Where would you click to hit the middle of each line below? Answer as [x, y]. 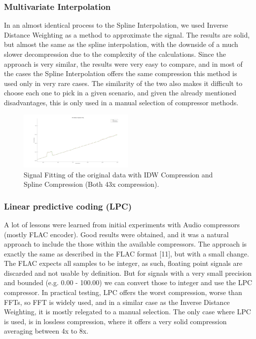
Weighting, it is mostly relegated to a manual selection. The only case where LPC [128, 312]
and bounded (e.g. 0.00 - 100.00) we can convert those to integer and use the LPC [128, 282]
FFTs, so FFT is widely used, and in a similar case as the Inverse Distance [117, 302]
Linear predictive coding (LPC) [68, 206]
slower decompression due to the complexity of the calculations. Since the [115, 54]
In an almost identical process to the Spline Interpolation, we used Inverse [116, 25]
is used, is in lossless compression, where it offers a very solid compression [115, 321]
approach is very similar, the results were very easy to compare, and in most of [123, 64]
